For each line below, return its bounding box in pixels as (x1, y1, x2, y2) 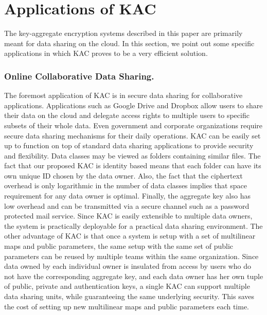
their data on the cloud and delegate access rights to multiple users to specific (4, 110, 250, 121)
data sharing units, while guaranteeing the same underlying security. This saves (4, 291, 255, 301)
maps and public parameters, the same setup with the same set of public (4, 241, 234, 251)
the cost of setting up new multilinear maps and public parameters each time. (4, 301, 250, 311)
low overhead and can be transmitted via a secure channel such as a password (4, 200, 250, 211)
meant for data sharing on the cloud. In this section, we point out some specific (4, 37, 255, 48)
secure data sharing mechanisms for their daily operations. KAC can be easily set (4, 130, 261, 141)
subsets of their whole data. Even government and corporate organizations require (4, 120, 263, 130)
